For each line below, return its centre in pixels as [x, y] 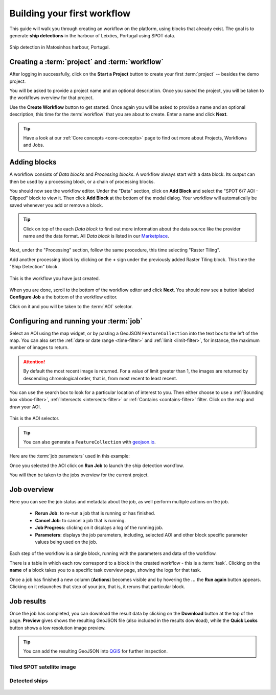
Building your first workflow [70, 13]
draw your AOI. [25, 407]
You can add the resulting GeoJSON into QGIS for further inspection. [96, 651]
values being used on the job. [66, 542]
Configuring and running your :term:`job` [76, 321]
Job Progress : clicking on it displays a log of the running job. [99, 528]
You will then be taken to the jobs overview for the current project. [79, 475]
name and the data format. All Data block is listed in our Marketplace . [96, 236]
